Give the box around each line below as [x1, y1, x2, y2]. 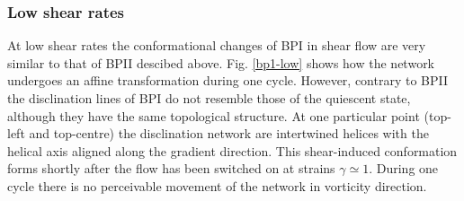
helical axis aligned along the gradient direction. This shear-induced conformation [7, 141, 458, 160]
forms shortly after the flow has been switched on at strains [7, 159, 335, 178]
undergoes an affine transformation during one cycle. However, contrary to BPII [7, 71, 449, 90]
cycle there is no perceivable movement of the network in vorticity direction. [7, 176, 427, 195]
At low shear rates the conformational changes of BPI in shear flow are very [7, 36, 426, 55]
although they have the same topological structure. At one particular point [7, 106, 420, 125]
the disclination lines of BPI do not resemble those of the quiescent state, [7, 89, 411, 107]
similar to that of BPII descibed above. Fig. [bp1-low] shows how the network [7, 53, 435, 72]
